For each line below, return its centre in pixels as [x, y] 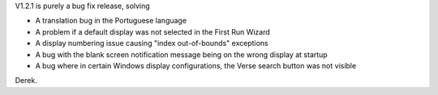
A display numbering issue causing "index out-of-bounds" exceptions [152, 43]
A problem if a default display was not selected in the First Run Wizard [153, 31]
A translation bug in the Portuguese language [111, 21]
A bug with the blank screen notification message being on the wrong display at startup [181, 54]
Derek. [26, 81]
